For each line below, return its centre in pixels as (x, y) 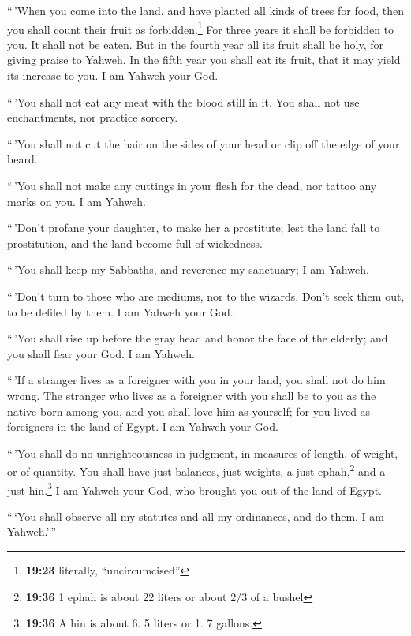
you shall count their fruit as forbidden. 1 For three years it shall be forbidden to (201, 28)
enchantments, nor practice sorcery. (93, 117)
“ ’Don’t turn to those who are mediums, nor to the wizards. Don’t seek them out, (206, 296)
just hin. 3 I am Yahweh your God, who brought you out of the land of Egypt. (194, 488)
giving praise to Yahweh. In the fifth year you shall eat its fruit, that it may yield (204, 60)
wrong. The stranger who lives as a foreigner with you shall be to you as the (192, 395)
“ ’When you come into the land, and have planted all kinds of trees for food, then (206, 10)
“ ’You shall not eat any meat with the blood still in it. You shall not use (183, 101)
